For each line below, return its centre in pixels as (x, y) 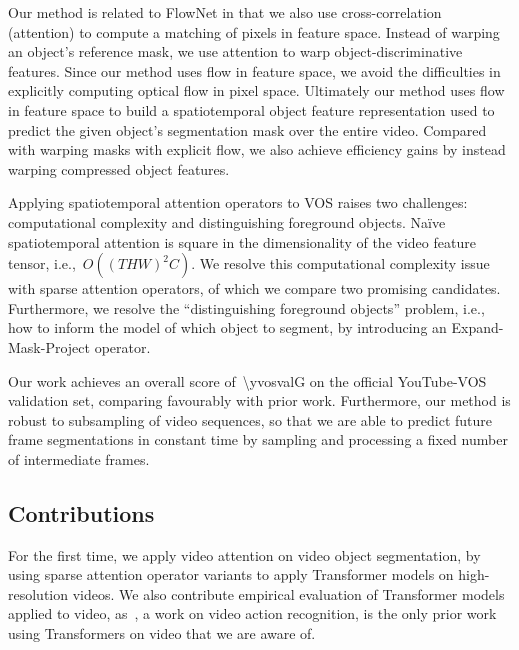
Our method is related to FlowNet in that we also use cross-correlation (225, 12)
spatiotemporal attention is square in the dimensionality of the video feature (242, 241)
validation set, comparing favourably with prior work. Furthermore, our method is (259, 400)
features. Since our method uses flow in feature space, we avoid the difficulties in (254, 70)
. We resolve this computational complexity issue (340, 263)
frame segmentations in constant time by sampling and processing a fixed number (258, 439)
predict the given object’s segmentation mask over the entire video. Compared (247, 129)
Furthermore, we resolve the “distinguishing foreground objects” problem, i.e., (246, 307)
